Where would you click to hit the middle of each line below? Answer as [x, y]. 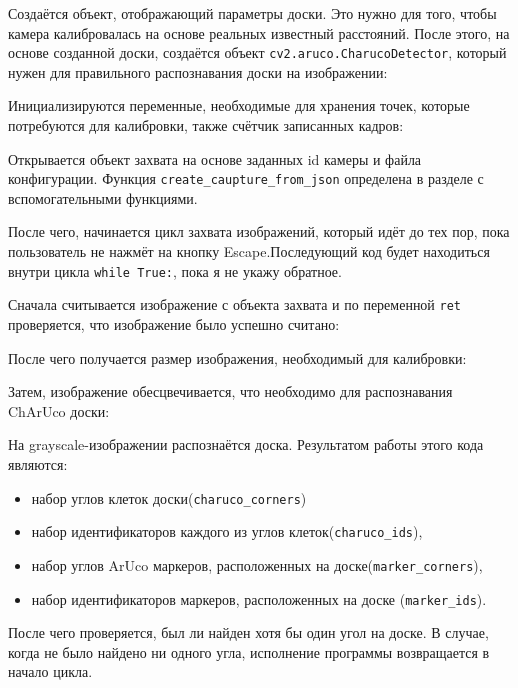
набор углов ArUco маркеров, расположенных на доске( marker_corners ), [257, 564]
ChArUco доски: [59, 410]
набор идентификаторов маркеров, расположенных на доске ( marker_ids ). [259, 598]
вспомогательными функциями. [103, 197]
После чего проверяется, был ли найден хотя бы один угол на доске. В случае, [248, 632]
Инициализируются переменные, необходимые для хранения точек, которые [239, 105]
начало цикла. [50, 671]
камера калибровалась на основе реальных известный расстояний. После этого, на [259, 32]
